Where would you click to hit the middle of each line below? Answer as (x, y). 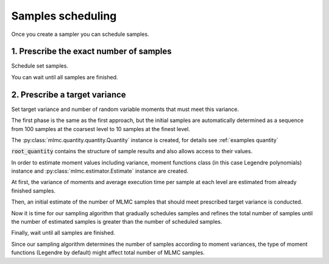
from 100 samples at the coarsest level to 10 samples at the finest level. (101, 129)
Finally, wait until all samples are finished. (63, 233)
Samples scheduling (64, 16)
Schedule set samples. (40, 66)
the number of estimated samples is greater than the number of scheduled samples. (117, 222)
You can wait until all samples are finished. (65, 77)
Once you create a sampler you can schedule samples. (80, 34)
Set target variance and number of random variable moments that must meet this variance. (125, 109)
